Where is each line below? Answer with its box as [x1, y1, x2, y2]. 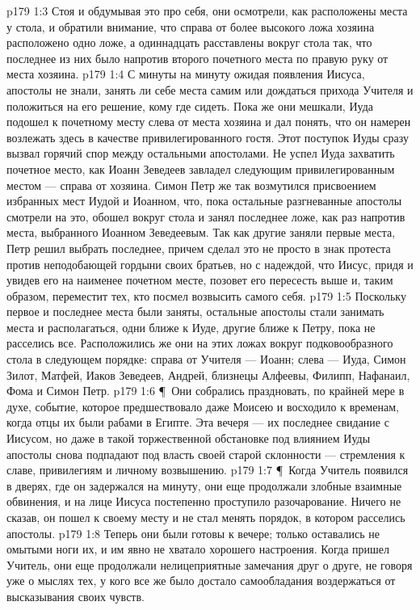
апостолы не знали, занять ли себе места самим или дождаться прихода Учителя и [6, 81, 414, 98]
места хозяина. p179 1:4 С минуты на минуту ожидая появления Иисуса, [6, 65, 365, 82]
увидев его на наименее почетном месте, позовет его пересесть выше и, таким [6, 271, 393, 288]
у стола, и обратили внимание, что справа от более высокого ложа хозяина [6, 18, 375, 35]
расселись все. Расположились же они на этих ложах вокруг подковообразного [6, 334, 393, 351]
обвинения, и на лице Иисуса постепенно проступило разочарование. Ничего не [6, 493, 401, 510]
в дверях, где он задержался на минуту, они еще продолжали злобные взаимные [6, 477, 402, 494]
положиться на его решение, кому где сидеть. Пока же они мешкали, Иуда [6, 97, 373, 114]
